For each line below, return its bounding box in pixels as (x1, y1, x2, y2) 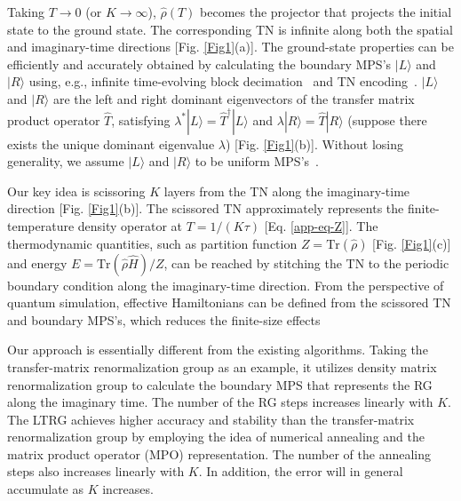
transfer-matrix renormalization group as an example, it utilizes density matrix (7, 357, 437, 376)
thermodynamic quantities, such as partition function (7, 234, 298, 252)
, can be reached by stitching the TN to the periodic (163, 253, 449, 272)
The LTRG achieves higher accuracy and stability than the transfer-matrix (7, 410, 415, 428)
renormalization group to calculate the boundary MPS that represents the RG (7, 375, 433, 394)
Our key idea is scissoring (7, 181, 146, 200)
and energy (7, 253, 68, 272)
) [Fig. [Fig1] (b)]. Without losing (225, 134, 403, 153)
